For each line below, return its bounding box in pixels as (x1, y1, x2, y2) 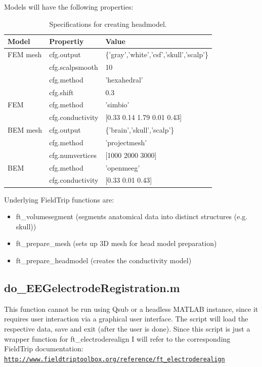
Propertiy (49, 36, 84, 47)
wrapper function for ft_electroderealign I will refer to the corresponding (4, 333, 231, 344)
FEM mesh (8, 49, 42, 60)
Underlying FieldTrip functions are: (4, 194, 114, 205)
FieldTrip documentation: (4, 343, 83, 354)
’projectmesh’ (105, 137, 147, 147)
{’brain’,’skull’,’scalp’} (105, 125, 174, 135)
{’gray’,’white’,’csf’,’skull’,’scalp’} (105, 49, 209, 60)
